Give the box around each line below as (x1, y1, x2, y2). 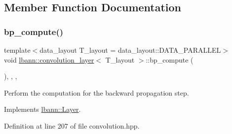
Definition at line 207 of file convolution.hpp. (4, 120, 140, 131)
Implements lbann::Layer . (4, 104, 81, 114)
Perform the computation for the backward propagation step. (4, 87, 189, 98)
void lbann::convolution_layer (4, 54, 94, 65)
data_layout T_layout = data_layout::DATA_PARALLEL (39, 45, 221, 55)
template (4, 45, 31, 55)
